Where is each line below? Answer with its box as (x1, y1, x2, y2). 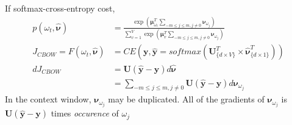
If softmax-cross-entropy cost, (5, 2, 115, 14)
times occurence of (51, 107, 119, 120)
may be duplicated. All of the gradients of (108, 93, 265, 105)
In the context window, (5, 93, 91, 105)
